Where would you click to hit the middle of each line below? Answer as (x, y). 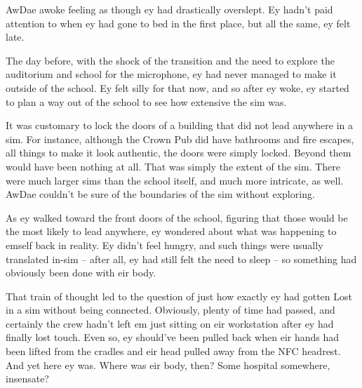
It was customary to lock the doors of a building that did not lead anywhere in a (180, 125)
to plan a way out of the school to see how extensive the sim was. (146, 101)
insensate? (27, 379)
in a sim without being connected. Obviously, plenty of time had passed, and (170, 310)
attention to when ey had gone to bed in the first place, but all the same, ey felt (178, 23)
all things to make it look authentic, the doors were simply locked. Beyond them (179, 153)
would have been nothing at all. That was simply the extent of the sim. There (173, 166)
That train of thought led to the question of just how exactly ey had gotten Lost (179, 296)
